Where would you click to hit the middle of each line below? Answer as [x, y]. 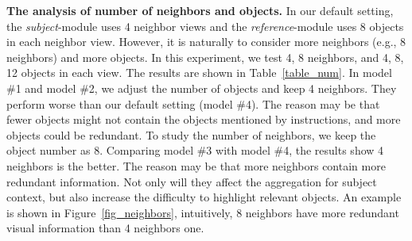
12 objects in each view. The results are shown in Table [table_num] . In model [199, 73]
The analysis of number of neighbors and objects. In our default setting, [200, 10]
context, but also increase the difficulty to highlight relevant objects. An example [204, 197]
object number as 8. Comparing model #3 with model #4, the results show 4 [195, 150]
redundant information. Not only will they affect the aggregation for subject [192, 181]
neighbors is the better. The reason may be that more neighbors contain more [196, 165]
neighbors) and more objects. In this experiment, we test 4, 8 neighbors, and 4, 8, [205, 57]
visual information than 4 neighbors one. [105, 228]
